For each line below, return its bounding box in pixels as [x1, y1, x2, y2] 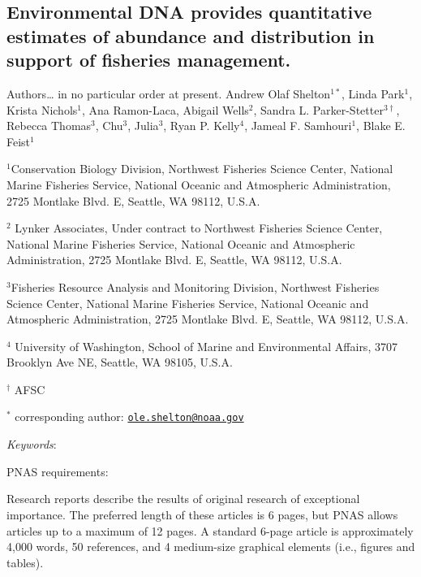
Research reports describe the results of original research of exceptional [6, 490, 360, 507]
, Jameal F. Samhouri [244, 117, 352, 134]
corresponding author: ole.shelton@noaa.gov [15, 408, 244, 425]
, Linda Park [342, 85, 405, 102]
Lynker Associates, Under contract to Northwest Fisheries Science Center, [15, 219, 383, 236]
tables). [6, 553, 44, 570]
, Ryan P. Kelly [163, 117, 240, 134]
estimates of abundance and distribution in [6, 23, 375, 48]
